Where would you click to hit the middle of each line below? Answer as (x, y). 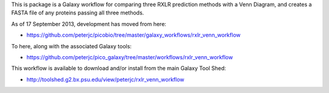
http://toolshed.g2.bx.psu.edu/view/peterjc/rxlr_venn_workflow (105, 79)
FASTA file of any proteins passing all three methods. (78, 13)
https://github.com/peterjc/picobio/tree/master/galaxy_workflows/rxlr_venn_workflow (133, 35)
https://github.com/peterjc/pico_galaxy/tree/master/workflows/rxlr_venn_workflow (130, 57)
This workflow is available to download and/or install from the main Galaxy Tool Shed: (119, 68)
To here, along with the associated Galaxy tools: (72, 46)
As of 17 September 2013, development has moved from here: (89, 24)
